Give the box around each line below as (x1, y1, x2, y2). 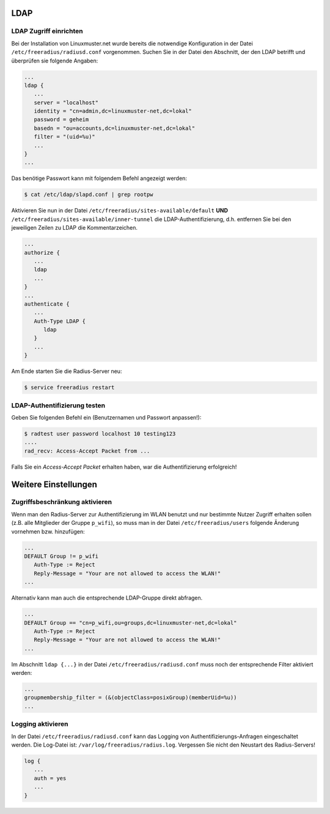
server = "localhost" (34, 99, 99, 106)
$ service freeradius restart (24, 384, 115, 391)
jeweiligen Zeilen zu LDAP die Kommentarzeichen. (11, 224, 137, 232)
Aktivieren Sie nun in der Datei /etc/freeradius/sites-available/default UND (11, 207, 229, 214)
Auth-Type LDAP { (34, 317, 86, 325)
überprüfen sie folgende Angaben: (11, 57, 98, 64)
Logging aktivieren (11, 720, 68, 728)
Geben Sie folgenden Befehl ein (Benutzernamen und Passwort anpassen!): (11, 413, 202, 421)
